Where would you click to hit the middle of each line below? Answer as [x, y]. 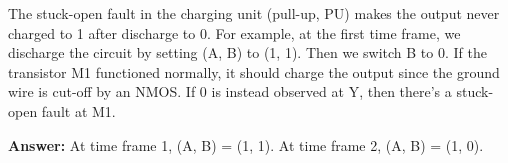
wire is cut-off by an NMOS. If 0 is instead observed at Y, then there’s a [230, 91]
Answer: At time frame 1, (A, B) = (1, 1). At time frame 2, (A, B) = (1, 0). [246, 144]
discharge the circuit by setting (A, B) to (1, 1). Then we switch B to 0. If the [247, 52]
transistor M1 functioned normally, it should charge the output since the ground [254, 71]
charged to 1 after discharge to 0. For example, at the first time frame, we [234, 32]
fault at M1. [78, 110]
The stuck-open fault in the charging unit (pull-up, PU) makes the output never [254, 13]
